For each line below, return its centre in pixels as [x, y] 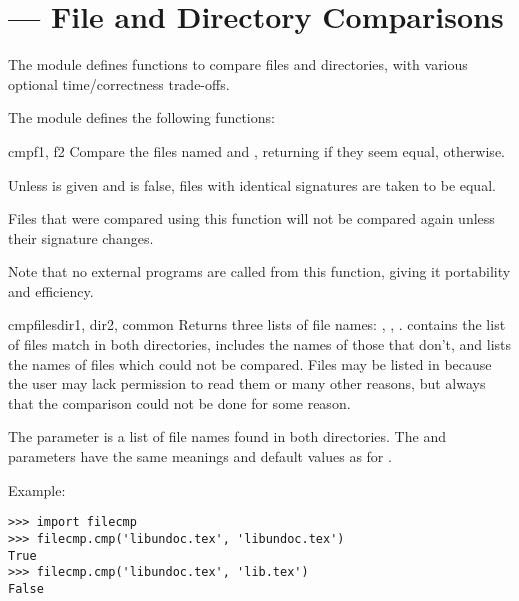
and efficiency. [51, 290]
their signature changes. [81, 237]
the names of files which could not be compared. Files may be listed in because [250, 363]
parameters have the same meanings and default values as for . [200, 456]
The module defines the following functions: [141, 117]
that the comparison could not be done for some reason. [179, 402]
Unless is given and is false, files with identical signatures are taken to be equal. [252, 184]
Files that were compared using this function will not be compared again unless [251, 218]
